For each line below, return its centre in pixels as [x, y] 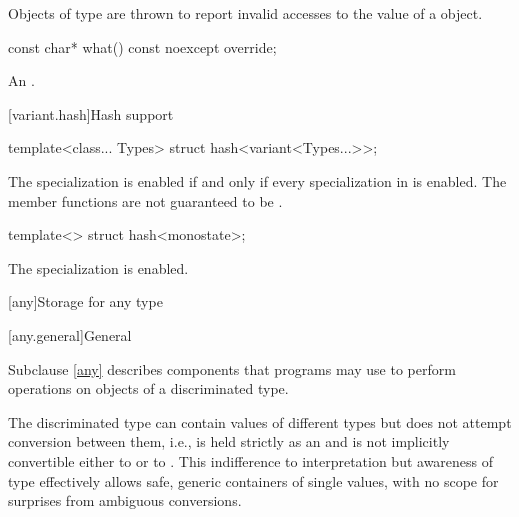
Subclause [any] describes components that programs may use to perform [232, 368]
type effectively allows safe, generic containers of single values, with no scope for [253, 480]
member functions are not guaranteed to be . [145, 200]
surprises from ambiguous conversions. [125, 500]
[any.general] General [70, 334]
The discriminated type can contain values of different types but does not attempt [260, 421]
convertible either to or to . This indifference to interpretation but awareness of [251, 460]
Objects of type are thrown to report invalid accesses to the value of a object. [245, 13]
